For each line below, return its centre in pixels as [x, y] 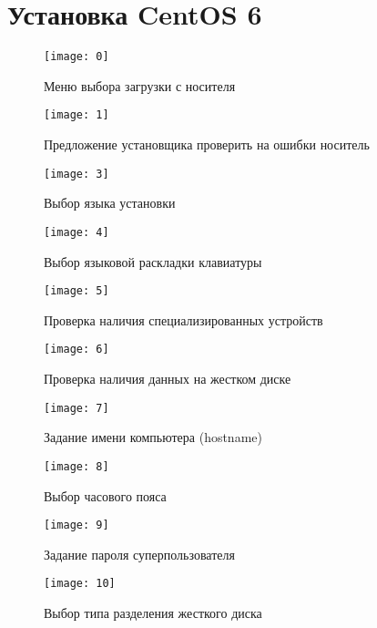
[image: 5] [76, 291]
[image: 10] [80, 584]
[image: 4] [76, 232]
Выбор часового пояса [105, 495]
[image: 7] [76, 408]
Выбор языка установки [110, 203]
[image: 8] [76, 466]
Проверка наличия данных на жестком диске [168, 379]
